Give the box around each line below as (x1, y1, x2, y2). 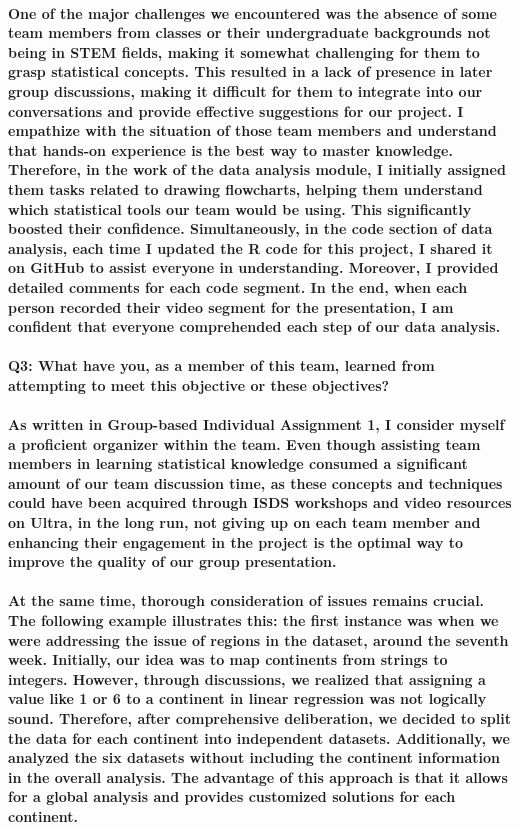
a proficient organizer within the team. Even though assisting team (8, 433, 481, 454)
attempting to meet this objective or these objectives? (8, 374, 390, 395)
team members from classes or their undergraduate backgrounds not (8, 22, 491, 43)
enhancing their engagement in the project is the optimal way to (8, 531, 464, 552)
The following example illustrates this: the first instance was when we (8, 610, 499, 630)
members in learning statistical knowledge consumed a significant (8, 453, 468, 474)
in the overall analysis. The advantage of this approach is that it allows (8, 766, 508, 787)
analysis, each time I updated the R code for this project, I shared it (8, 237, 493, 258)
